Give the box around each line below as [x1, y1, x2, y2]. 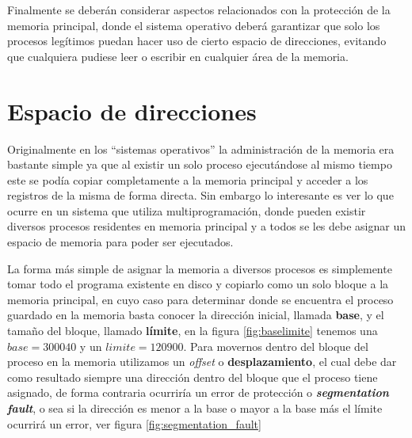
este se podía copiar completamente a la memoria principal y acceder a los [7, 171, 368, 188]
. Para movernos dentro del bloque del [183, 337, 368, 354]
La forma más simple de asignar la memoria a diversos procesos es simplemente [7, 260, 392, 276]
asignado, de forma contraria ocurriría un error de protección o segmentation [7, 384, 389, 401]
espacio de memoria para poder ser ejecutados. [7, 234, 234, 250]
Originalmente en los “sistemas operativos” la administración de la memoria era [7, 140, 395, 157]
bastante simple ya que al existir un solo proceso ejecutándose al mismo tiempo [7, 156, 392, 173]
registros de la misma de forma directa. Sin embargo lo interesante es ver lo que [7, 187, 394, 204]
